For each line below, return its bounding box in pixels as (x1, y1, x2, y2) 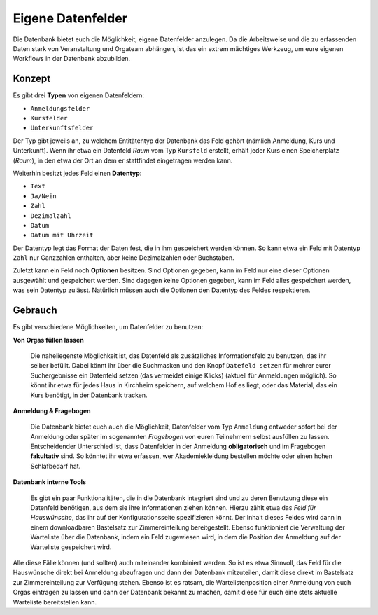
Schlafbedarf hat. (30, 462, 81, 470)
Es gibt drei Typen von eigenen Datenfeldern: (13, 91, 145, 99)
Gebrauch (13, 305, 57, 317)
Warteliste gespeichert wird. (30, 543, 112, 551)
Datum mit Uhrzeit (30, 231, 94, 240)
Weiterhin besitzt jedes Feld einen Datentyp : (13, 169, 142, 177)
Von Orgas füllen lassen (13, 336, 84, 344)
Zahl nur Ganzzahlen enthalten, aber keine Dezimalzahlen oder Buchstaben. (13, 254, 234, 262)
